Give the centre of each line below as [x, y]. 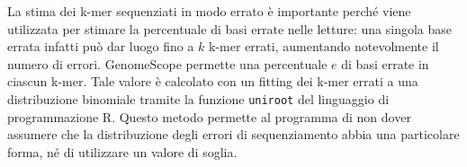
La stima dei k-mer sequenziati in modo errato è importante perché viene [209, 11]
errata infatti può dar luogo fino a [101, 46]
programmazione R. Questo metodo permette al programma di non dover [209, 116]
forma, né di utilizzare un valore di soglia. [122, 151]
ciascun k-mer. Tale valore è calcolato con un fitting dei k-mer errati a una [213, 81]
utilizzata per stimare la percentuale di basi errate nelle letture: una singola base [230, 28]
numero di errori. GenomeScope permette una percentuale [167, 63]
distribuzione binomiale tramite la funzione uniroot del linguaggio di [198, 98]
